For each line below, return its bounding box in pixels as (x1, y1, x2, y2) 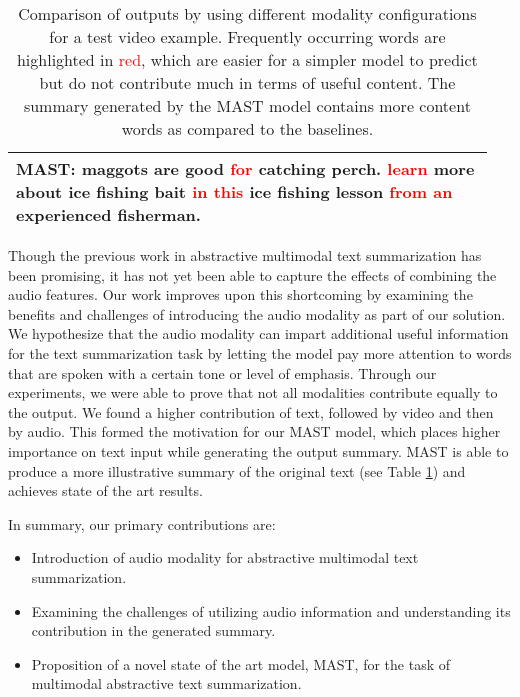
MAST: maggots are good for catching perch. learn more (16, 157, 475, 180)
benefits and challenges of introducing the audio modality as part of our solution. (8, 303, 506, 324)
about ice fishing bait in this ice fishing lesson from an (16, 180, 453, 203)
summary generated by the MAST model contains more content (23, 94, 471, 117)
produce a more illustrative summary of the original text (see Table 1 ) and (8, 460, 466, 481)
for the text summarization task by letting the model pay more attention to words (8, 342, 512, 363)
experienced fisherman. (16, 203, 201, 226)
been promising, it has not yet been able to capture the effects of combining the (8, 264, 497, 285)
